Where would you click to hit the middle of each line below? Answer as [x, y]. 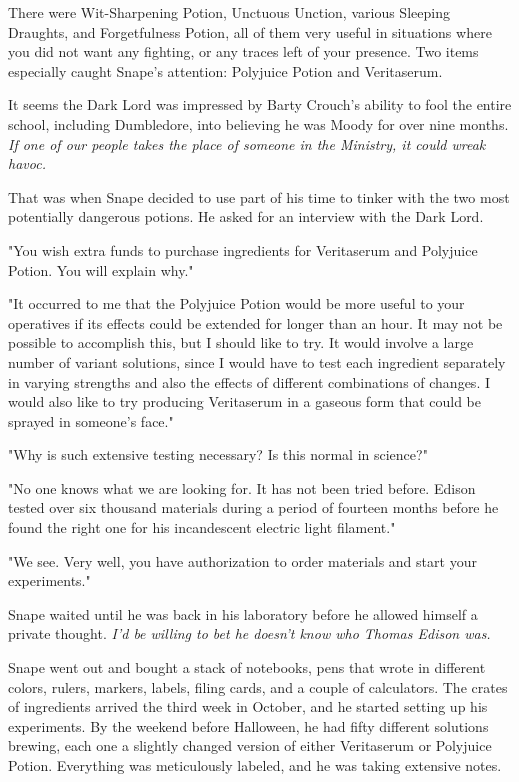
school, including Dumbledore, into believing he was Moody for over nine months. [258, 123]
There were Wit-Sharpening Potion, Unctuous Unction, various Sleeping [229, 12]
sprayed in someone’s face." [91, 420]
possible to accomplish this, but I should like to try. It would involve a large [241, 342]
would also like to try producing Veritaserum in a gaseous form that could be [245, 401]
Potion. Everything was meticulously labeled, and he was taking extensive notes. [255, 765]
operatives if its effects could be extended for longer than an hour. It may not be [255, 322]
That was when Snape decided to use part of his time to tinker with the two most [259, 196]
